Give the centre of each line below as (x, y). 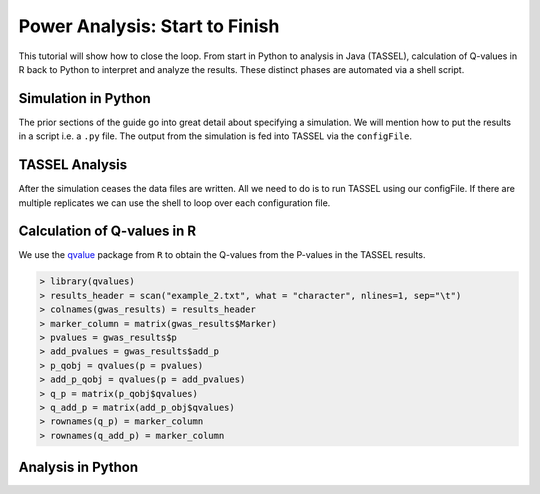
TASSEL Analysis (73, 165)
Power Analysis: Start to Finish (149, 26)
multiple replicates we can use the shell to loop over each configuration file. (174, 202)
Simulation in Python (84, 98)
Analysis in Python (78, 467)
